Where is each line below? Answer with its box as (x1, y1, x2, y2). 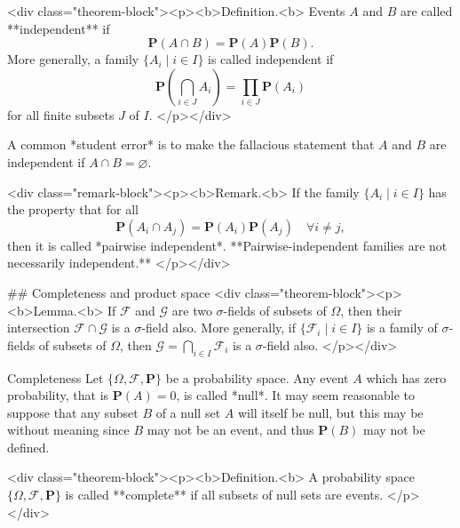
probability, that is (7, 386, 109, 404)
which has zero (366, 368, 447, 387)
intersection (7, 318, 70, 337)
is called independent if (208, 50, 334, 68)
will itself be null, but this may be (237, 403, 424, 421)
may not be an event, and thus (147, 420, 314, 439)
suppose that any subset (7, 403, 139, 421)
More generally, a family (7, 50, 139, 68)
